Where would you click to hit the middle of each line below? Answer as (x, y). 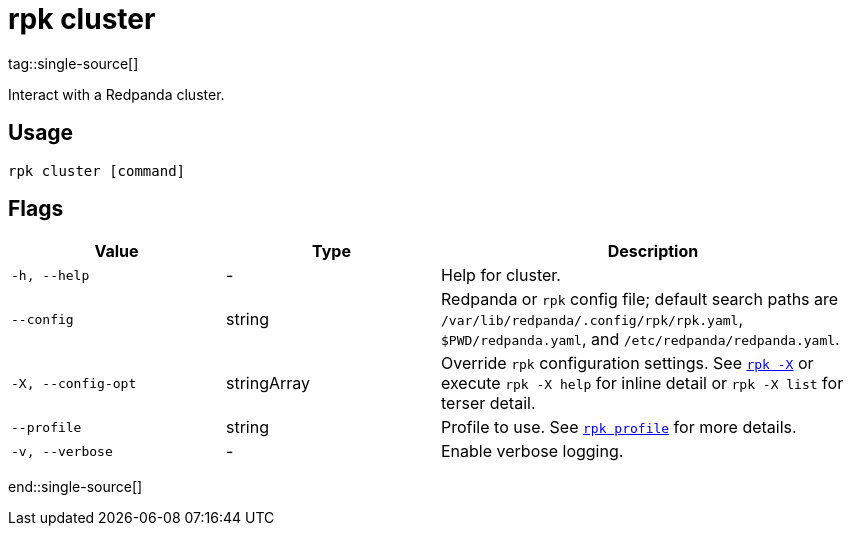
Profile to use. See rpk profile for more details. (619, 427)
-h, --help (50, 275)
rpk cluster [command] (97, 170)
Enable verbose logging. (532, 451)
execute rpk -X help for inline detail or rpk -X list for (642, 383)
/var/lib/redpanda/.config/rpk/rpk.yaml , (592, 319)
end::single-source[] (75, 487)
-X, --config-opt (74, 383)
